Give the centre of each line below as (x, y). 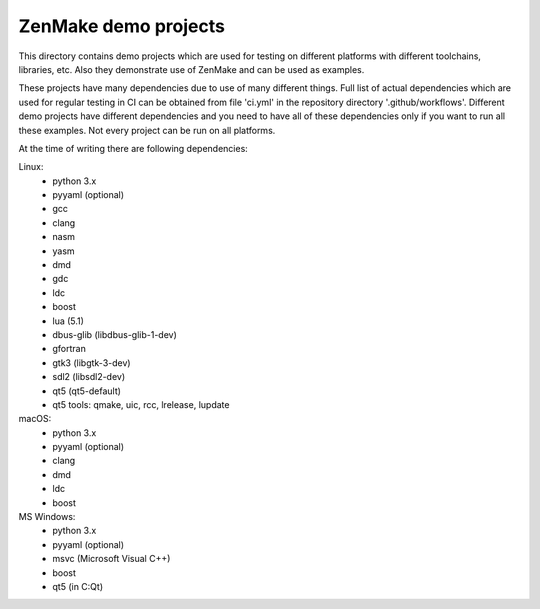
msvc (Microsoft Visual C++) (111, 559)
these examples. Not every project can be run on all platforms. (147, 130)
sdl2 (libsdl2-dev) (89, 377)
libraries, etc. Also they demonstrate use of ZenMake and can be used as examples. (191, 69)
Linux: (31, 167)
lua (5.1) (68, 321)
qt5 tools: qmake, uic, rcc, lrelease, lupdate (141, 404)
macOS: (35, 419)
